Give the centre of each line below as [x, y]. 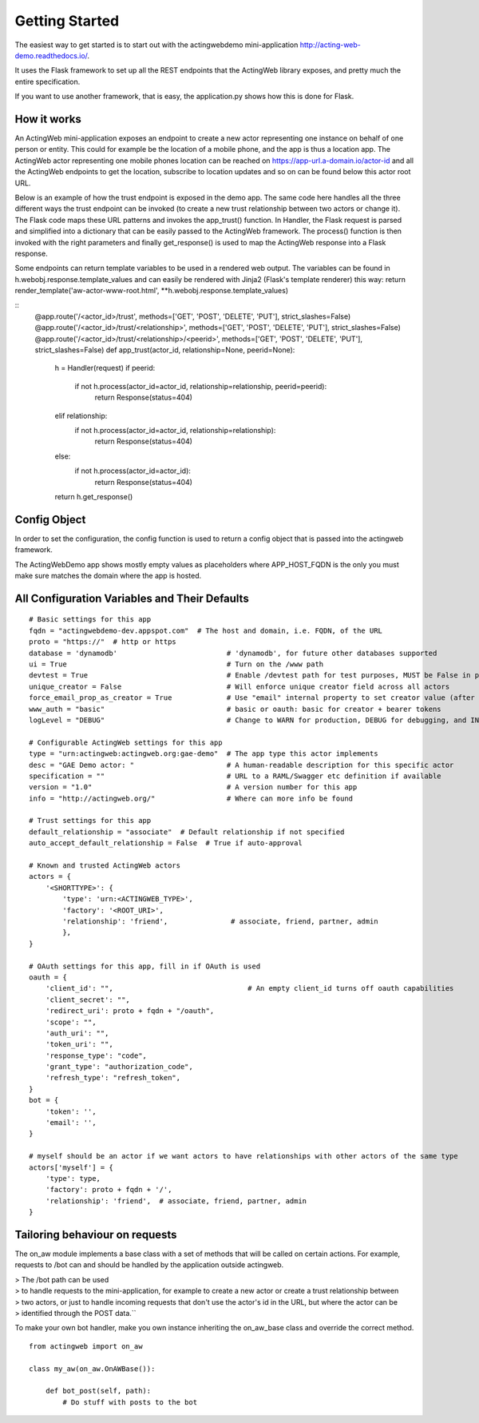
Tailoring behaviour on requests [96, 1234]
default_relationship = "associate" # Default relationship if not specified [187, 832]
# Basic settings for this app [90, 620]
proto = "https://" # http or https [103, 642]
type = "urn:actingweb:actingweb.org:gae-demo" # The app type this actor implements [204, 754]
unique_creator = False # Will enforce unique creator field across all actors [239, 686]
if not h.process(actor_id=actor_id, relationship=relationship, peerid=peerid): [201, 386]
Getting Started [67, 21]
